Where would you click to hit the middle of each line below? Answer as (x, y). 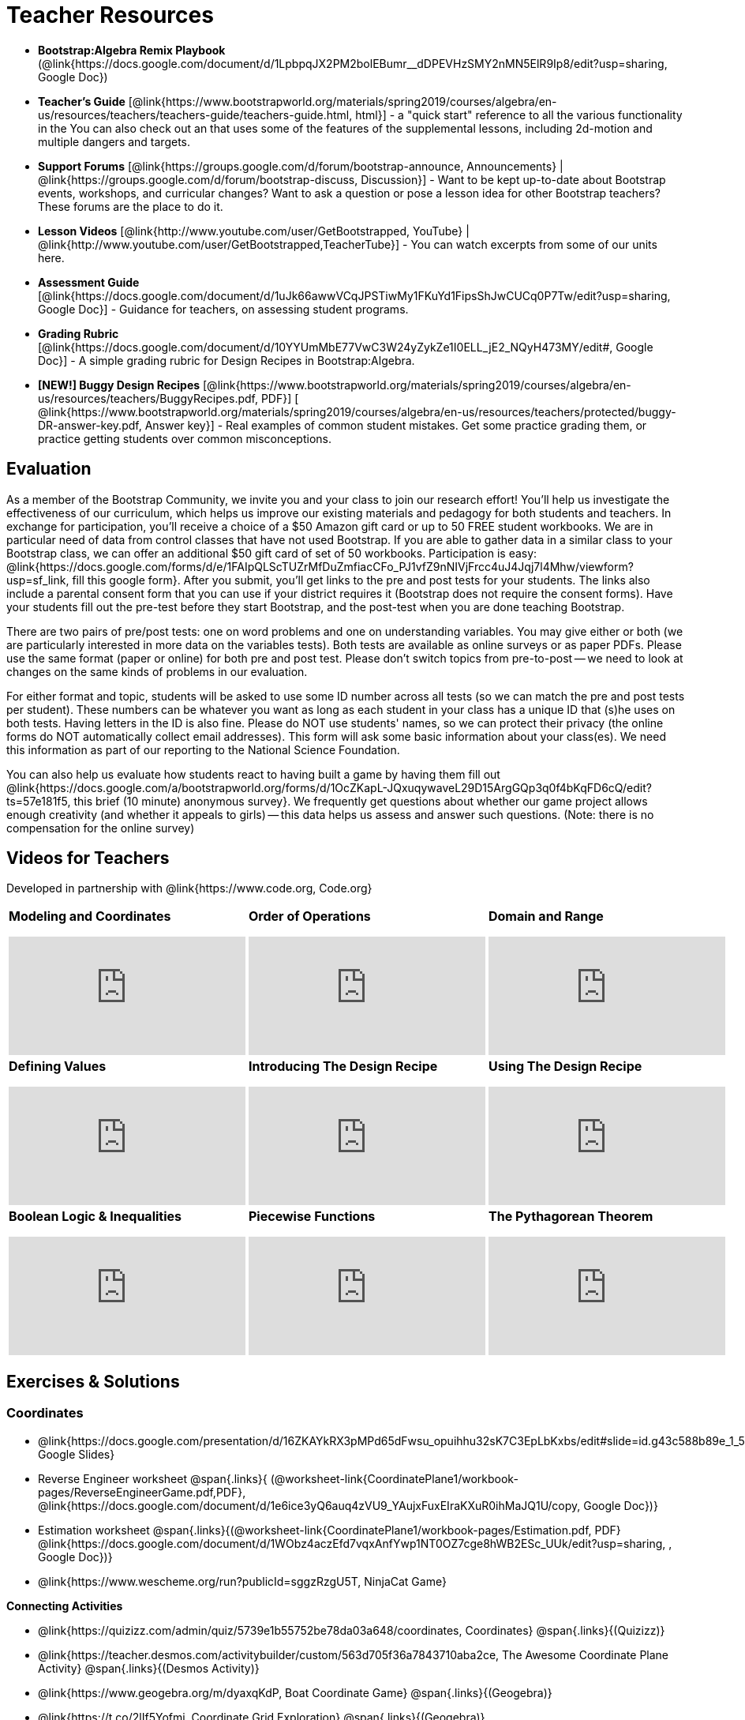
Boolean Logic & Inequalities (95, 1217)
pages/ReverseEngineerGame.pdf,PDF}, (142, 1492)
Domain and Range (546, 916)
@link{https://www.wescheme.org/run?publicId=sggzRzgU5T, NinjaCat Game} (242, 1581)
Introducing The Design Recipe (343, 1067)
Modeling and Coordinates (90, 916)
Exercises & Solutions (93, 1381)
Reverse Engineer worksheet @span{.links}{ (153, 1478)
